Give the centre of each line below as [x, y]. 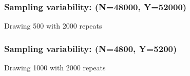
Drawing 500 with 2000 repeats [53, 26]
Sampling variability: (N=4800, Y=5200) [91, 48]
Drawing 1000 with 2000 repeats [55, 68]
